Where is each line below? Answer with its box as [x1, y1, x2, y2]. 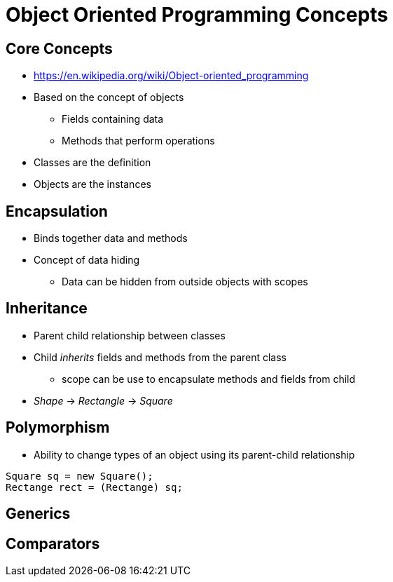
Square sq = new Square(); [6, 470, 153, 482]
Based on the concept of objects [34, 91, 184, 104]
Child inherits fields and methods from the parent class [34, 351, 287, 363]
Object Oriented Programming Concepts [6, 3, 388, 27]
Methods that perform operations [62, 135, 215, 147]
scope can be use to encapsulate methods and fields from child [62, 372, 356, 385]
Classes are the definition [34, 156, 151, 169]
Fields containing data [62, 113, 164, 126]
